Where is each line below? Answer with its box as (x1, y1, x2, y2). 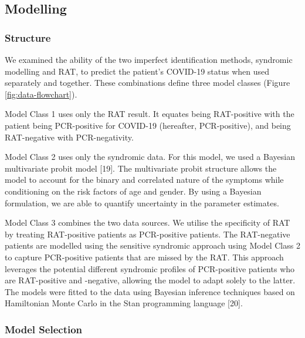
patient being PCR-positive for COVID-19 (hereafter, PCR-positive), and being (5, 119, 291, 131)
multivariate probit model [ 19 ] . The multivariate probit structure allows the (5, 162, 277, 174)
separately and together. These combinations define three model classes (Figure (5, 76, 290, 89)
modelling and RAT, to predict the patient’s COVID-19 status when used (5, 65, 270, 77)
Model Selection (5, 322, 83, 336)
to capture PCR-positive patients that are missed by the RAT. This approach (5, 250, 284, 263)
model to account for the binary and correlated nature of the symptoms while (5, 173, 284, 186)
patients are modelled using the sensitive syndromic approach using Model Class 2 (5, 239, 300, 252)
